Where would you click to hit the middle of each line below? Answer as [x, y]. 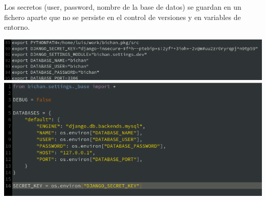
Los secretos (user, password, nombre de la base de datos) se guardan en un [123, 7]
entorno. [17, 27]
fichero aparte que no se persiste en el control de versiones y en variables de [123, 17]
